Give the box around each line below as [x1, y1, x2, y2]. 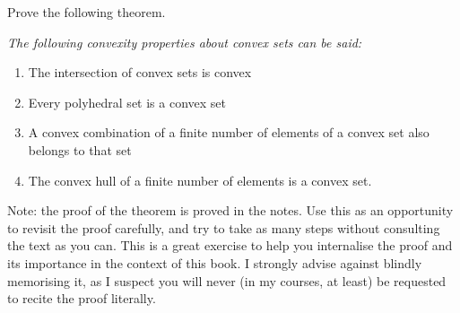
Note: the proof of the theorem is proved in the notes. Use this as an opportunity [7, 201, 454, 220]
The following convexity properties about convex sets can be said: [7, 32, 362, 51]
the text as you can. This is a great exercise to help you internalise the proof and [7, 236, 453, 255]
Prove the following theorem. [7, 3, 166, 21]
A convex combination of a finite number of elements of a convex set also [28, 123, 430, 142]
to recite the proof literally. [7, 289, 156, 308]
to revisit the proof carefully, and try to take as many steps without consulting [7, 218, 440, 237]
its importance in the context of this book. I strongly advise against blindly [7, 253, 422, 272]
